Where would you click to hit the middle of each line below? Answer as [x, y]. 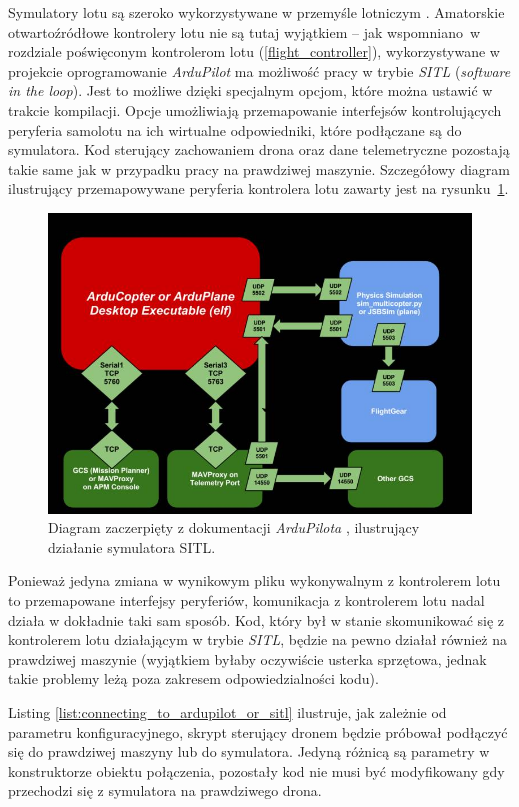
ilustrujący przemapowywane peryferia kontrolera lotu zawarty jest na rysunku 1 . [258, 188]
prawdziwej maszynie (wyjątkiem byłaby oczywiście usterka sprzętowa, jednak [247, 658]
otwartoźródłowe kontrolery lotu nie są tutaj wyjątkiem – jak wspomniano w [244, 31]
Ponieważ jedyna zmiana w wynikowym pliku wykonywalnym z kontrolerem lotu [254, 580]
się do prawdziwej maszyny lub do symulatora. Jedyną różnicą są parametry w [249, 751]
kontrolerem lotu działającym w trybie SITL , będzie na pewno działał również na [258, 639]
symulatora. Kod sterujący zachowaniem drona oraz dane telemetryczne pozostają [259, 149]
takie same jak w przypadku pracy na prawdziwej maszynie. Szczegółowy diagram [259, 168]
